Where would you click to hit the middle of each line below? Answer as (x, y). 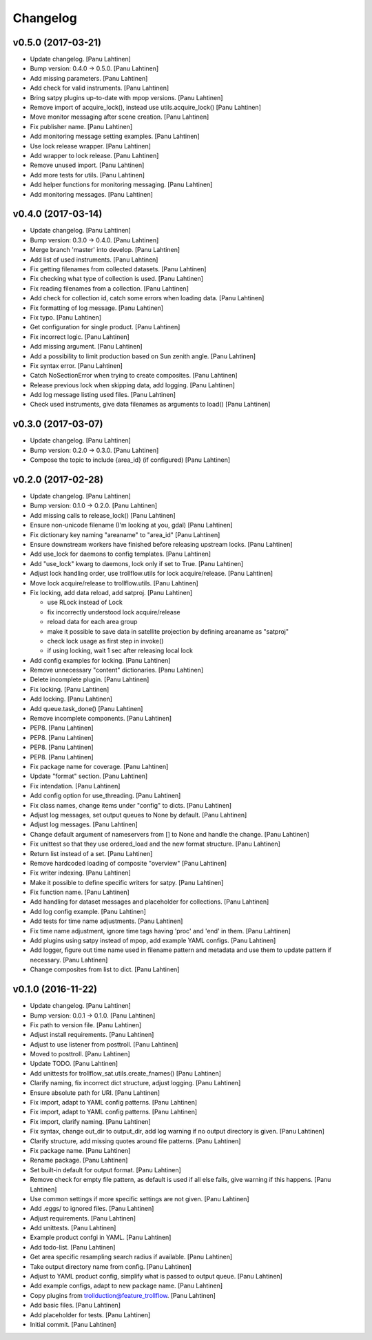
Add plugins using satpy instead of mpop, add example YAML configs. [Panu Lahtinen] (153, 941)
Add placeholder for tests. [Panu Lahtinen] (90, 1314)
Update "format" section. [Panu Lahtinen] (89, 776)
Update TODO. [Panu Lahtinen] (74, 1064)
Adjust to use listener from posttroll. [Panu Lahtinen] (104, 1044)
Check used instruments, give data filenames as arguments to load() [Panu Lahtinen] (150, 405)
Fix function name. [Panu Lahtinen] (80, 892)
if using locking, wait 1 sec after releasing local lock (120, 651)
